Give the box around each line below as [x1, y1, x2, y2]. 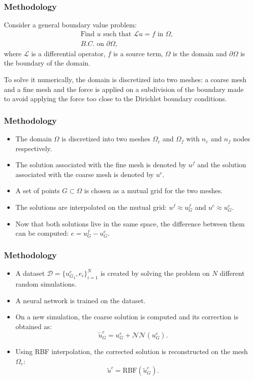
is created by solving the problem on [100, 268, 210, 278]
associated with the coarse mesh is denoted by [15, 169, 154, 179]
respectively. [15, 143, 52, 153]
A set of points [15, 185, 60, 196]
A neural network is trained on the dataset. [15, 295, 146, 305]
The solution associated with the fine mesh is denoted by [15, 159, 186, 170]
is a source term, [113, 48, 163, 58]
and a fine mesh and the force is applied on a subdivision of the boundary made [4, 84, 244, 94]
